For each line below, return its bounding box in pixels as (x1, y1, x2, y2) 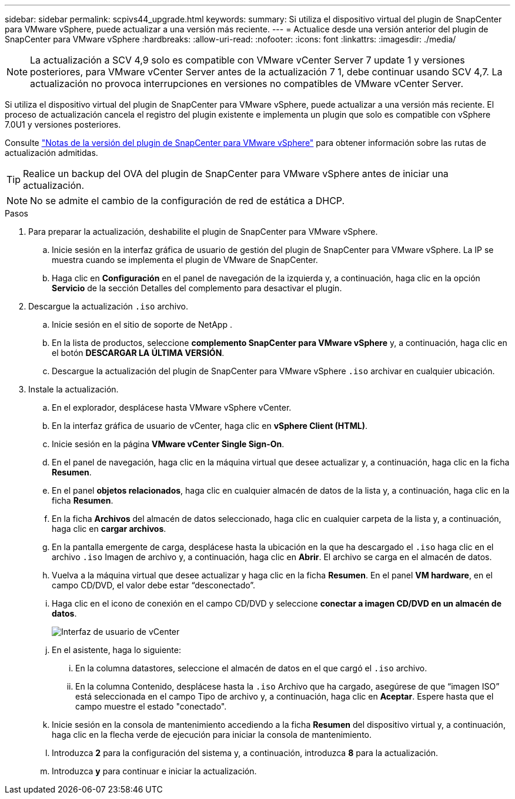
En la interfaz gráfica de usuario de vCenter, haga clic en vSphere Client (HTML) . (52, 421, 367, 431)
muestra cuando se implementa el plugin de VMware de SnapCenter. (52, 255, 318, 265)
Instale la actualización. (28, 384, 119, 394)
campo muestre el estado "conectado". (75, 701, 227, 711)
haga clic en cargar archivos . (52, 524, 166, 534)
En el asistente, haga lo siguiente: (52, 645, 181, 655)
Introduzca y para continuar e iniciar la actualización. (52, 766, 257, 776)
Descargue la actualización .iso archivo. (28, 301, 189, 311)
